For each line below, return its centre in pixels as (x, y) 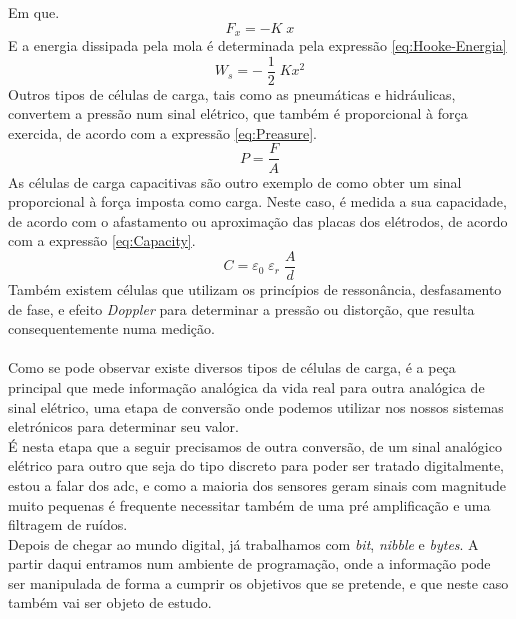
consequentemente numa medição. (111, 328)
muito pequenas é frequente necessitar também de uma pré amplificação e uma (249, 504)
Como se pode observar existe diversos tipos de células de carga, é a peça (232, 367)
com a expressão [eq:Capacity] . (102, 240)
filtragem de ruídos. (68, 524)
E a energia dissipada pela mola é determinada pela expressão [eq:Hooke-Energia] (257, 45)
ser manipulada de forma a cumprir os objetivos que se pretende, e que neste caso (258, 582)
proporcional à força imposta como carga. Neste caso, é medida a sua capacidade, (257, 201)
